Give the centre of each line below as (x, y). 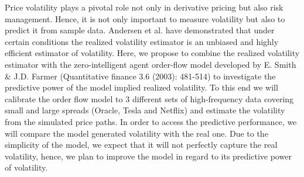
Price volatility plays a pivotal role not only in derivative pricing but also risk (144, 7)
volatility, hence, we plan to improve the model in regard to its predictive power (148, 156)
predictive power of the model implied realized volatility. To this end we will (141, 87)
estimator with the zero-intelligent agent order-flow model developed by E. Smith (151, 64)
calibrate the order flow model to (64, 98)
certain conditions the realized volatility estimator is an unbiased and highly (142, 41)
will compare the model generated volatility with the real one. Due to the (136, 133)
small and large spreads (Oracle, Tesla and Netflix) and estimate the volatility (145, 110)
